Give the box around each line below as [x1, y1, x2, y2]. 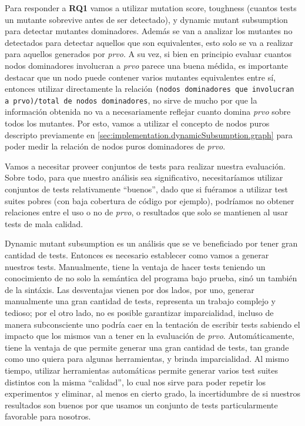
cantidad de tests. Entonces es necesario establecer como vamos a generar [5, 249, 269, 261]
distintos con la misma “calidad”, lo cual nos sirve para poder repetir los [5, 375, 266, 388]
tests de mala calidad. [5, 217, 83, 229]
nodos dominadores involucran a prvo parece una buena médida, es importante [5, 59, 289, 71]
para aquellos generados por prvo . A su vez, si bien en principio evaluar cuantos [5, 48, 292, 60]
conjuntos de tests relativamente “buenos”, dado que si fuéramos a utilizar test [5, 183, 289, 195]
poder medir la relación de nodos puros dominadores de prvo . [5, 140, 226, 152]
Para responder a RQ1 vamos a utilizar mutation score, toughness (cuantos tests [5, 2, 297, 14]
